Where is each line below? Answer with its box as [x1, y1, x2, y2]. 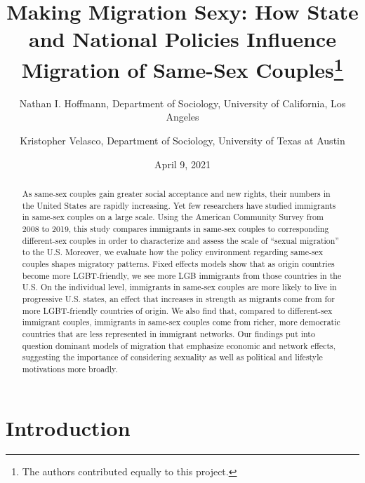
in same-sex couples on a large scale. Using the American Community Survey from [22, 211, 324, 223]
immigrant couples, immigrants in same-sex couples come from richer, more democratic [22, 316, 340, 328]
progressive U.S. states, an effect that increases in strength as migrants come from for [22, 292, 335, 304]
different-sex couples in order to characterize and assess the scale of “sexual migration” [22, 234, 339, 246]
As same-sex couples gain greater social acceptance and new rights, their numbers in [22, 188, 331, 199]
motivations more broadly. [22, 362, 118, 374]
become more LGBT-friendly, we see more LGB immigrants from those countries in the [22, 269, 342, 281]
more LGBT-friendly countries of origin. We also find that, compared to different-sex [22, 304, 333, 316]
